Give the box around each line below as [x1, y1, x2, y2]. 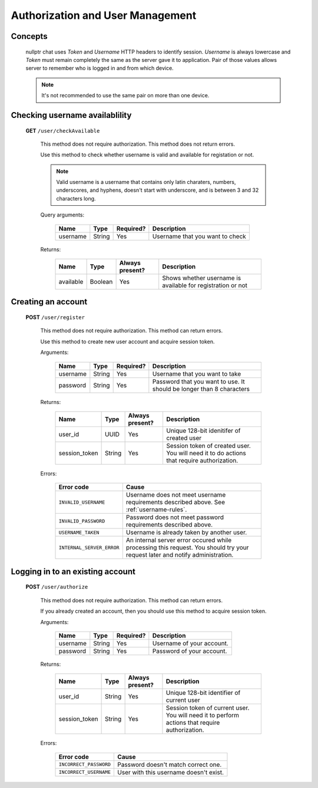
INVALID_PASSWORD [58, 518, 105, 524]
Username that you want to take [152, 369, 241, 377]
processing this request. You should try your [125, 543, 249, 551]
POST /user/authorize [25, 583, 88, 590]
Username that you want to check [152, 232, 247, 240]
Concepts [11, 31, 48, 41]
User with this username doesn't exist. [117, 768, 224, 776]
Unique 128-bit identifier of [165, 689, 241, 697]
